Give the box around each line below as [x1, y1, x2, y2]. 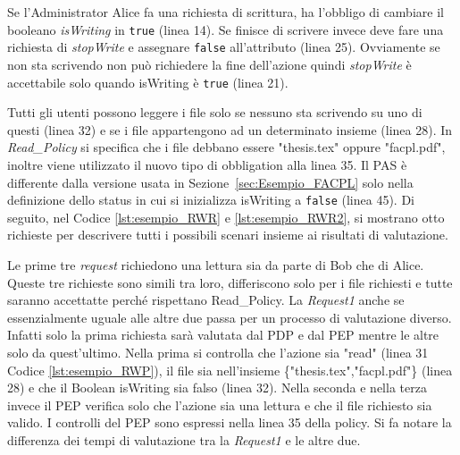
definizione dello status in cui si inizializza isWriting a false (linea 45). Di [7, 190, 414, 209]
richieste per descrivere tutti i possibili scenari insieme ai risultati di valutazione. [7, 225, 448, 244]
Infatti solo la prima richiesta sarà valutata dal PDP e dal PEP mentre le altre [7, 325, 439, 344]
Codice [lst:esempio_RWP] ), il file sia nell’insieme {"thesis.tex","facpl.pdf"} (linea [7, 360, 453, 379]
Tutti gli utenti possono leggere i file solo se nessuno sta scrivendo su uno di [7, 103, 422, 122]
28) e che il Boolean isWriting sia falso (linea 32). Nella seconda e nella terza [7, 378, 427, 397]
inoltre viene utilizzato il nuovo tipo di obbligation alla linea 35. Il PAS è [7, 155, 407, 173]
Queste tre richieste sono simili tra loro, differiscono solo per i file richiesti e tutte [7, 273, 453, 291]
